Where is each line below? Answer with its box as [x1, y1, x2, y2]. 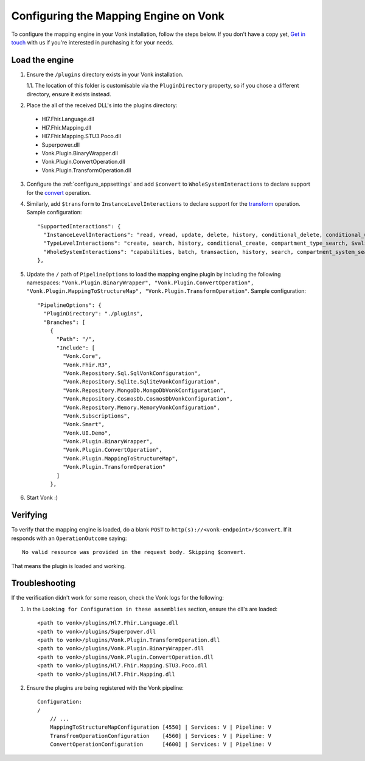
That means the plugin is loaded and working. [11, 562, 126, 569]
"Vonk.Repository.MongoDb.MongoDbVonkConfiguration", [63, 387, 227, 394]
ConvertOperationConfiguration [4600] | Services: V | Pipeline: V [49, 741, 272, 748]
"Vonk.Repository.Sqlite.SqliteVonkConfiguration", [63, 378, 220, 385]
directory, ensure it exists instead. [26, 90, 112, 97]
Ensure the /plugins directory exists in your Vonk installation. [26, 71, 184, 78]
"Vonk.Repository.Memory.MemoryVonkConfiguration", [63, 404, 220, 411]
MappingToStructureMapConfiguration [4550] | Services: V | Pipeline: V [49, 724, 272, 731]
